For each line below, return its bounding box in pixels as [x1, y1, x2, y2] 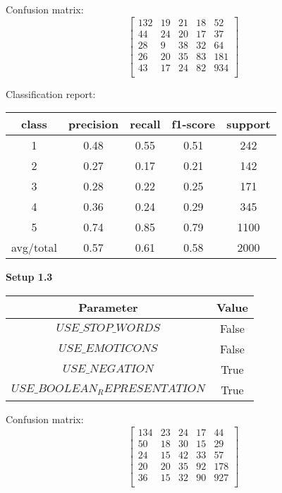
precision [68, 116, 119, 133]
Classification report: [6, 86, 96, 101]
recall [130, 116, 161, 133]
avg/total [11, 239, 57, 256]
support [226, 116, 271, 133]
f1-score [171, 116, 216, 133]
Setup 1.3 [6, 269, 53, 284]
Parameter [78, 298, 138, 315]
